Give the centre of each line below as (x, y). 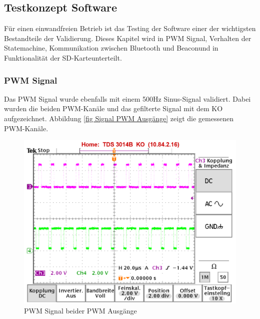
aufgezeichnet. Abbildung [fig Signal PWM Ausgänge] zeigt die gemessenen (119, 118)
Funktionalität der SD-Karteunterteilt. (63, 57)
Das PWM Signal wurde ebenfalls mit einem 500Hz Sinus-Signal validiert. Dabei (127, 98)
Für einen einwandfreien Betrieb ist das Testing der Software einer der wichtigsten (130, 28)
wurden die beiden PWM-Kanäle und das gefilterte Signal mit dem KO (113, 108)
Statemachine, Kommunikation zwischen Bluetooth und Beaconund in (111, 48)
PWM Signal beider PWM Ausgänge (80, 310)
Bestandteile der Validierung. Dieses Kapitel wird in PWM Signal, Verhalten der (128, 38)
